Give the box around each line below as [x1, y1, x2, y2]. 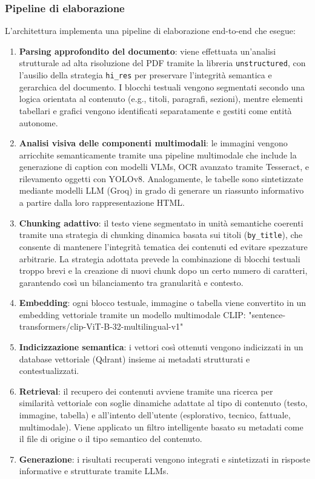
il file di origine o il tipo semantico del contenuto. [19, 432, 202, 445]
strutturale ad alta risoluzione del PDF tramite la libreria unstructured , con [19, 56, 306, 69]
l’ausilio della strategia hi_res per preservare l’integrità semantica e [19, 69, 272, 81]
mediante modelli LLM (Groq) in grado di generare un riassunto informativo [19, 184, 304, 197]
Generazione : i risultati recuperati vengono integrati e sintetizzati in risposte [19, 452, 310, 465]
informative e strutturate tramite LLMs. [19, 464, 169, 477]
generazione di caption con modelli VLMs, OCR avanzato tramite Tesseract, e [19, 160, 310, 173]
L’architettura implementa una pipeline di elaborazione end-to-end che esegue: [5, 24, 296, 37]
